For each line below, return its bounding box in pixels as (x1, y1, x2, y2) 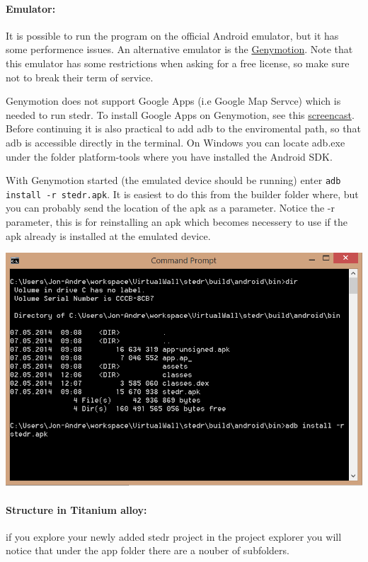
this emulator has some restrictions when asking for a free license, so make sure (6, 55, 350, 70)
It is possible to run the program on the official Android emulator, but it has (6, 28, 339, 42)
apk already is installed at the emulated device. (6, 228, 211, 243)
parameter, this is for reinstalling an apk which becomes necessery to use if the (6, 214, 347, 229)
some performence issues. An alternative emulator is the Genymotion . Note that (6, 42, 353, 57)
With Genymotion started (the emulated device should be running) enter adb (6, 173, 341, 188)
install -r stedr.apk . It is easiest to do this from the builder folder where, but (6, 186, 359, 201)
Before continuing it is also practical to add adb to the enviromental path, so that (6, 121, 361, 136)
